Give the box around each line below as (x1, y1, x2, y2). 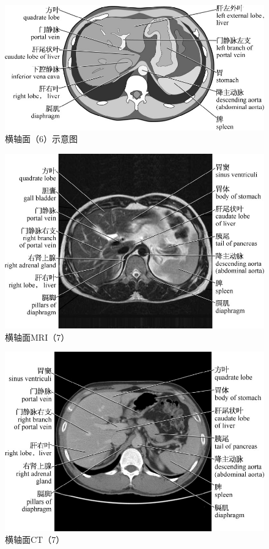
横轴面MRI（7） (5, 330, 70, 343)
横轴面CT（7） (5, 533, 65, 546)
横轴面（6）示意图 (5, 132, 78, 145)
